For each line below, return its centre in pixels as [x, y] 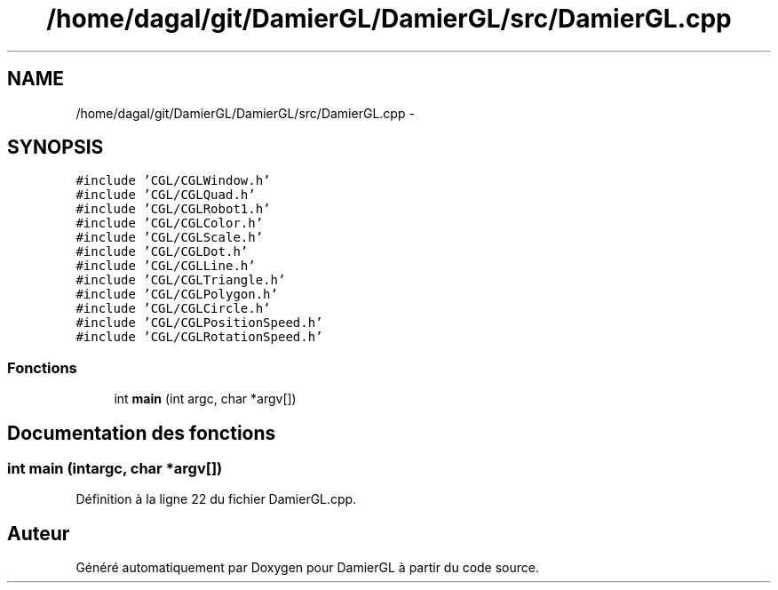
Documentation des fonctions [142, 433]
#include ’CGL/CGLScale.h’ [170, 238]
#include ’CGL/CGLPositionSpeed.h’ [199, 323]
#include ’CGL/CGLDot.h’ [162, 252]
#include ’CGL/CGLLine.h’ [166, 266]
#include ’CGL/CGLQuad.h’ [166, 195]
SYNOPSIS [56, 147]
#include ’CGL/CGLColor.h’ [170, 223]
